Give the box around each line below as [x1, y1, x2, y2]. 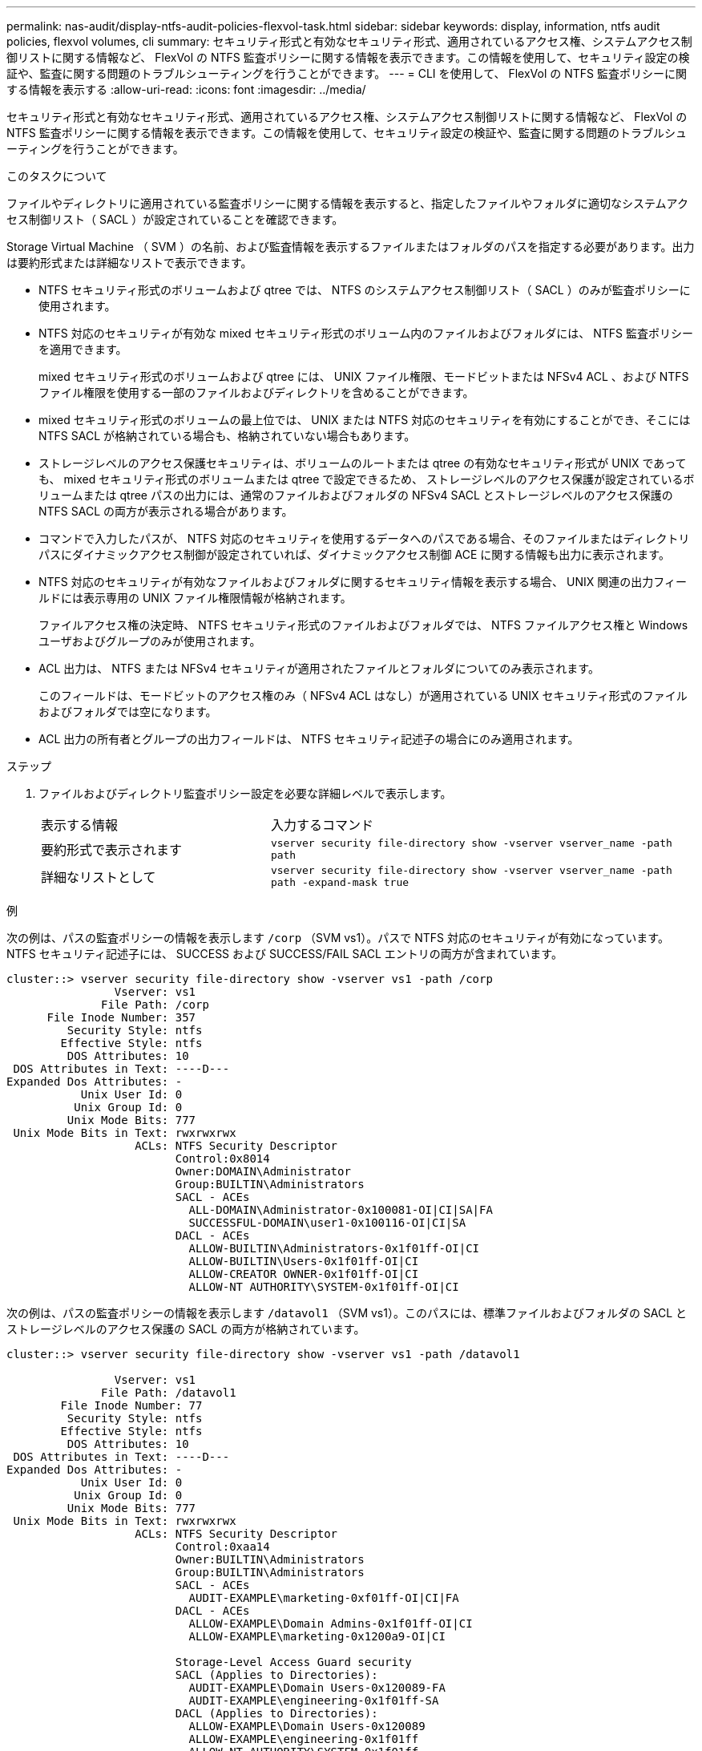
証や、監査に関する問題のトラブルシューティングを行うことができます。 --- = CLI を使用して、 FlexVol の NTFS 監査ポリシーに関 [6, 67, 687, 80]
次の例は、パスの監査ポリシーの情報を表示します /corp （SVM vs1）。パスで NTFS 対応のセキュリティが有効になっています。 [6, 931, 669, 944]
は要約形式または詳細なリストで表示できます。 [6, 256, 252, 269]
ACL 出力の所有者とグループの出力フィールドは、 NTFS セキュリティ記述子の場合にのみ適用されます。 [38, 732, 579, 746]
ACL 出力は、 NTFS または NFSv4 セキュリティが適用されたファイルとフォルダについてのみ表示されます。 [38, 661, 599, 675]
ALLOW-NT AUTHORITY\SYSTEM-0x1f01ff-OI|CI [188, 1280, 459, 1293]
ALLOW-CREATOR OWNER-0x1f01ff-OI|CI [188, 1268, 419, 1280]
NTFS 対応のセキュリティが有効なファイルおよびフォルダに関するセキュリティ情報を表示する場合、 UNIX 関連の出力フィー [38, 575, 687, 588]
